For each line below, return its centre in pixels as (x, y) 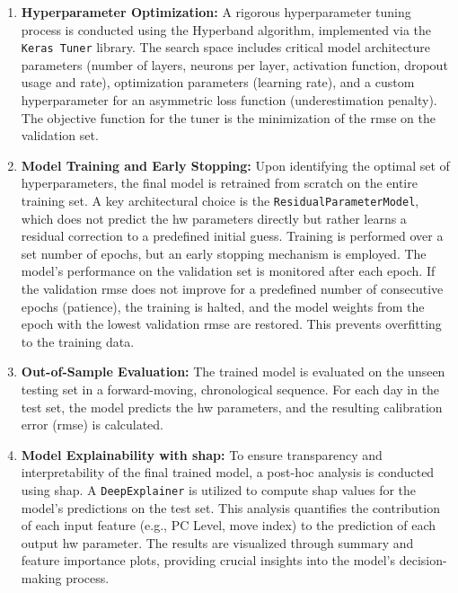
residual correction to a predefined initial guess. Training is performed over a (232, 236)
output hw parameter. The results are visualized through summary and (217, 542)
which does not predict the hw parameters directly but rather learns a (214, 218)
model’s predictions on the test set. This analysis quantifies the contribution (230, 507)
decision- (423, 560)
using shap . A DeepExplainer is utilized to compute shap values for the (219, 489)
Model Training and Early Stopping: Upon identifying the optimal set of (235, 165)
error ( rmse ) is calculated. (92, 425)
